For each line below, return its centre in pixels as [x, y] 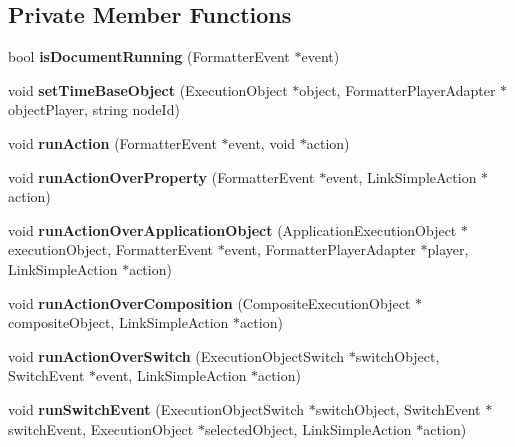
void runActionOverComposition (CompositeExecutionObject [209, 302]
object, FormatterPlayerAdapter [397, 89]
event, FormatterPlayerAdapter [320, 249]
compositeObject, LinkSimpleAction [118, 322]
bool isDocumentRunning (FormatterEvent [149, 56]
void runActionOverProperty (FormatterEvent [161, 176]
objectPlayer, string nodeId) [94, 109]
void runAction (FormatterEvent [112, 142]
